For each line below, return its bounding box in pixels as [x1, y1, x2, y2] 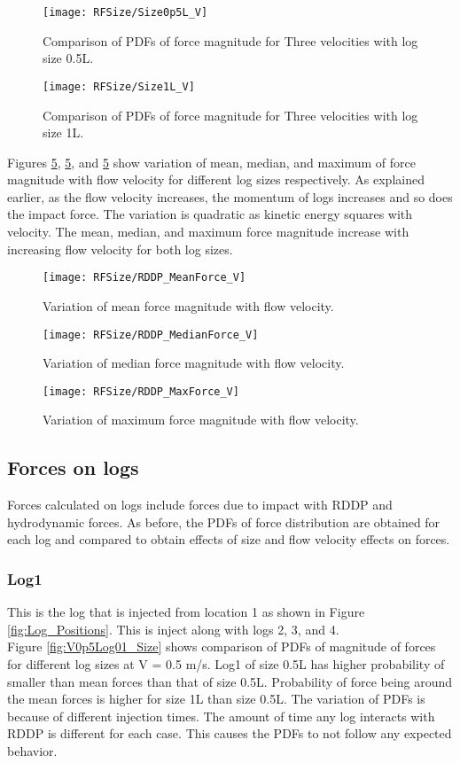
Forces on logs [7, 454, 139, 481]
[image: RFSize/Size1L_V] [43, 80, 195, 93]
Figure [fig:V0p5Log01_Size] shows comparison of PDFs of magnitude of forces [7, 637, 436, 656]
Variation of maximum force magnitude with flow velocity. [43, 410, 359, 429]
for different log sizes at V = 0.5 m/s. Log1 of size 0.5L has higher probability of [7, 654, 445, 673]
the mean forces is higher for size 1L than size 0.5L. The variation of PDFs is [7, 689, 425, 708]
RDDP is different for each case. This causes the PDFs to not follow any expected [7, 724, 452, 743]
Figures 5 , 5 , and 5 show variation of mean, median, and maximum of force [7, 152, 416, 171]
